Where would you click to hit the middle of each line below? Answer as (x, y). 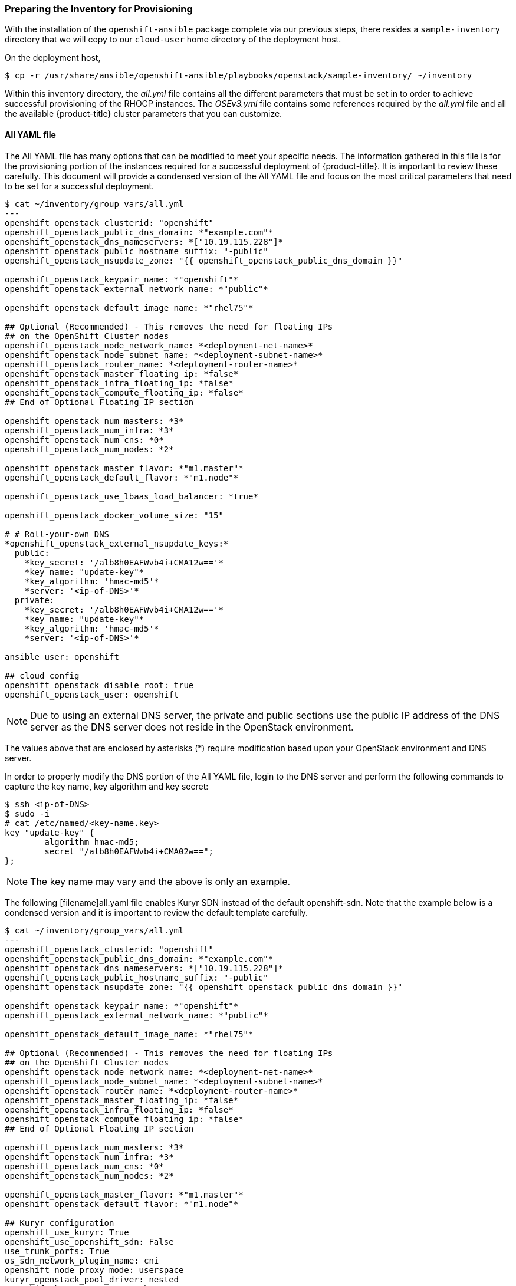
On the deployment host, (53, 58)
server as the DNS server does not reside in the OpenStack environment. (192, 727)
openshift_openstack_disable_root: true (99, 685)
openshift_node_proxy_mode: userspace (94, 1270)
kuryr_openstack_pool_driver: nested (92, 1279)
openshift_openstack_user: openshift (92, 694)
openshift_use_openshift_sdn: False (89, 1241)
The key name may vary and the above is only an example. (160, 881)
